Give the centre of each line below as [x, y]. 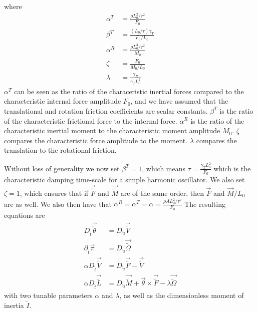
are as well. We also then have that [58, 204]
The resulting [205, 204]
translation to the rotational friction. [60, 150]
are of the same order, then [162, 193]
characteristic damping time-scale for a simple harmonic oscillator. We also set [124, 179]
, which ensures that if [54, 193]
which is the [232, 168]
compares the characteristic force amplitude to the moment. [96, 140]
